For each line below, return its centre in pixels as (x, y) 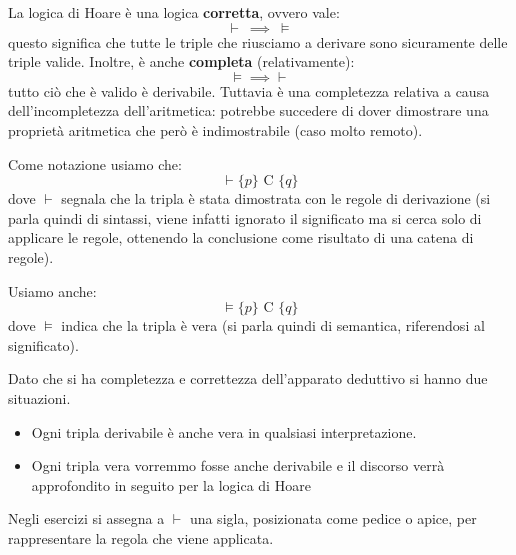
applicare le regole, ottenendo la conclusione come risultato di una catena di (241, 237)
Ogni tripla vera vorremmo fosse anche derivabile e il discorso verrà (238, 465)
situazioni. (39, 397)
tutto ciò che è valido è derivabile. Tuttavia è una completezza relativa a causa (249, 90)
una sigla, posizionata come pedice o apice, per (333, 518)
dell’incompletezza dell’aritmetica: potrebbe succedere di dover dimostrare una (248, 110)
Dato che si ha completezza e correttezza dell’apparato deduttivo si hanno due (248, 378)
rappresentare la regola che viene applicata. (141, 537)
